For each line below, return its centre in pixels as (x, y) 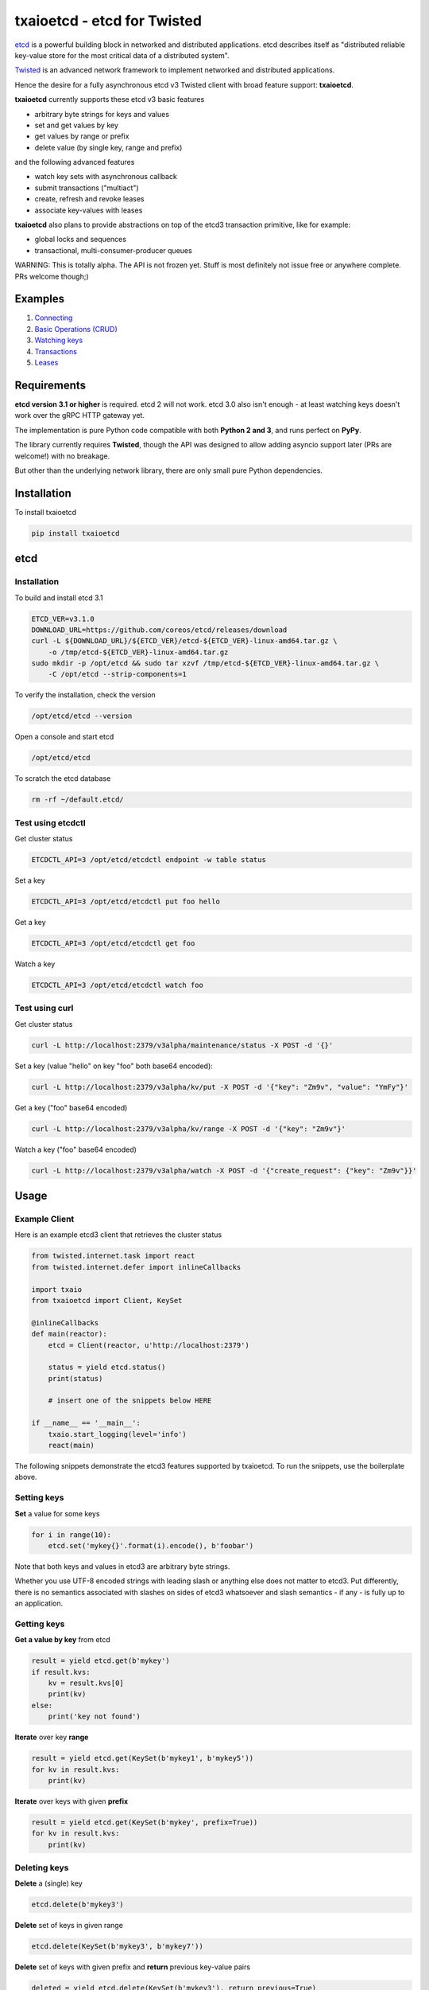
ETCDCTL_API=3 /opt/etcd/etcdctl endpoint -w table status (149, 860)
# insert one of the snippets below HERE (130, 1401)
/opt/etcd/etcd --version (82, 716)
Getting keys (40, 1624)
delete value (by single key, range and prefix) (108, 147)
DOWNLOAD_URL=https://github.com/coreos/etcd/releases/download (159, 630)
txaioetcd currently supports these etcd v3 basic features (110, 99)
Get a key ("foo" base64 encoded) (71, 1107)
